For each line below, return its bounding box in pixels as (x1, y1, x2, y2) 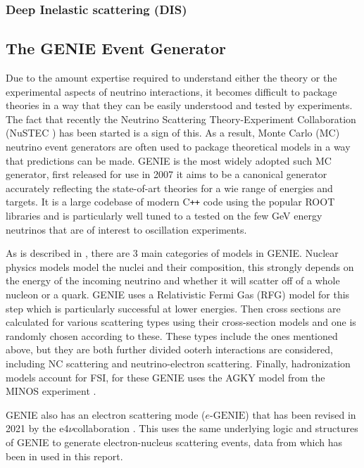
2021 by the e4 (6, 421, 69, 436)
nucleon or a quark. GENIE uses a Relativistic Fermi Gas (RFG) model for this (6, 287, 350, 302)
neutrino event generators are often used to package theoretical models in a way (6, 139, 351, 154)
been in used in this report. (6, 448, 123, 463)
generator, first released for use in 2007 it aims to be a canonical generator (6, 167, 327, 182)
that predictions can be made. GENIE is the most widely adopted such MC (6, 153, 332, 167)
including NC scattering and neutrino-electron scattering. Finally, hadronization (6, 355, 351, 370)
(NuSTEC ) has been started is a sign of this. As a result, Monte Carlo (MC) (6, 125, 340, 140)
